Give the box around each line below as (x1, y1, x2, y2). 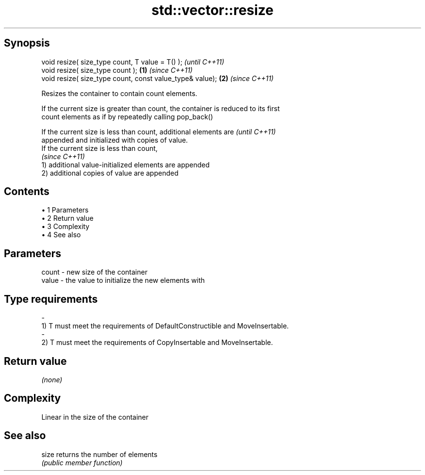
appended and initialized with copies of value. (41, 135, 188, 144)
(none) (41, 375, 63, 384)
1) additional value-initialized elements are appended (41, 160, 210, 169)
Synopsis (4, 37, 50, 49)
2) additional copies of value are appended (41, 168, 179, 177)
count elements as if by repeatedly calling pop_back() (41, 112, 213, 121)
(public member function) (41, 458, 123, 467)
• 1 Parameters (41, 206, 89, 214)
